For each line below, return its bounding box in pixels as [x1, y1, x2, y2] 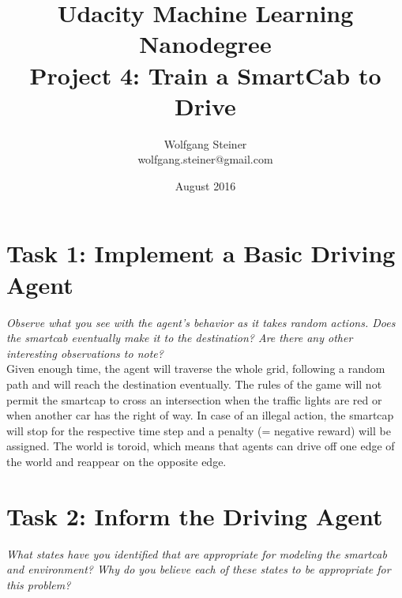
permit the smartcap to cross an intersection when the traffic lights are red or [6, 391, 382, 408]
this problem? [6, 576, 71, 592]
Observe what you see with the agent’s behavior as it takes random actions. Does [6, 314, 396, 330]
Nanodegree [139, 28, 272, 60]
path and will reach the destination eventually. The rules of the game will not [6, 375, 382, 392]
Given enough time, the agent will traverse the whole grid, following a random [6, 360, 385, 377]
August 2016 [175, 177, 236, 194]
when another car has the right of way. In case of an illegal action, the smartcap [6, 407, 394, 423]
